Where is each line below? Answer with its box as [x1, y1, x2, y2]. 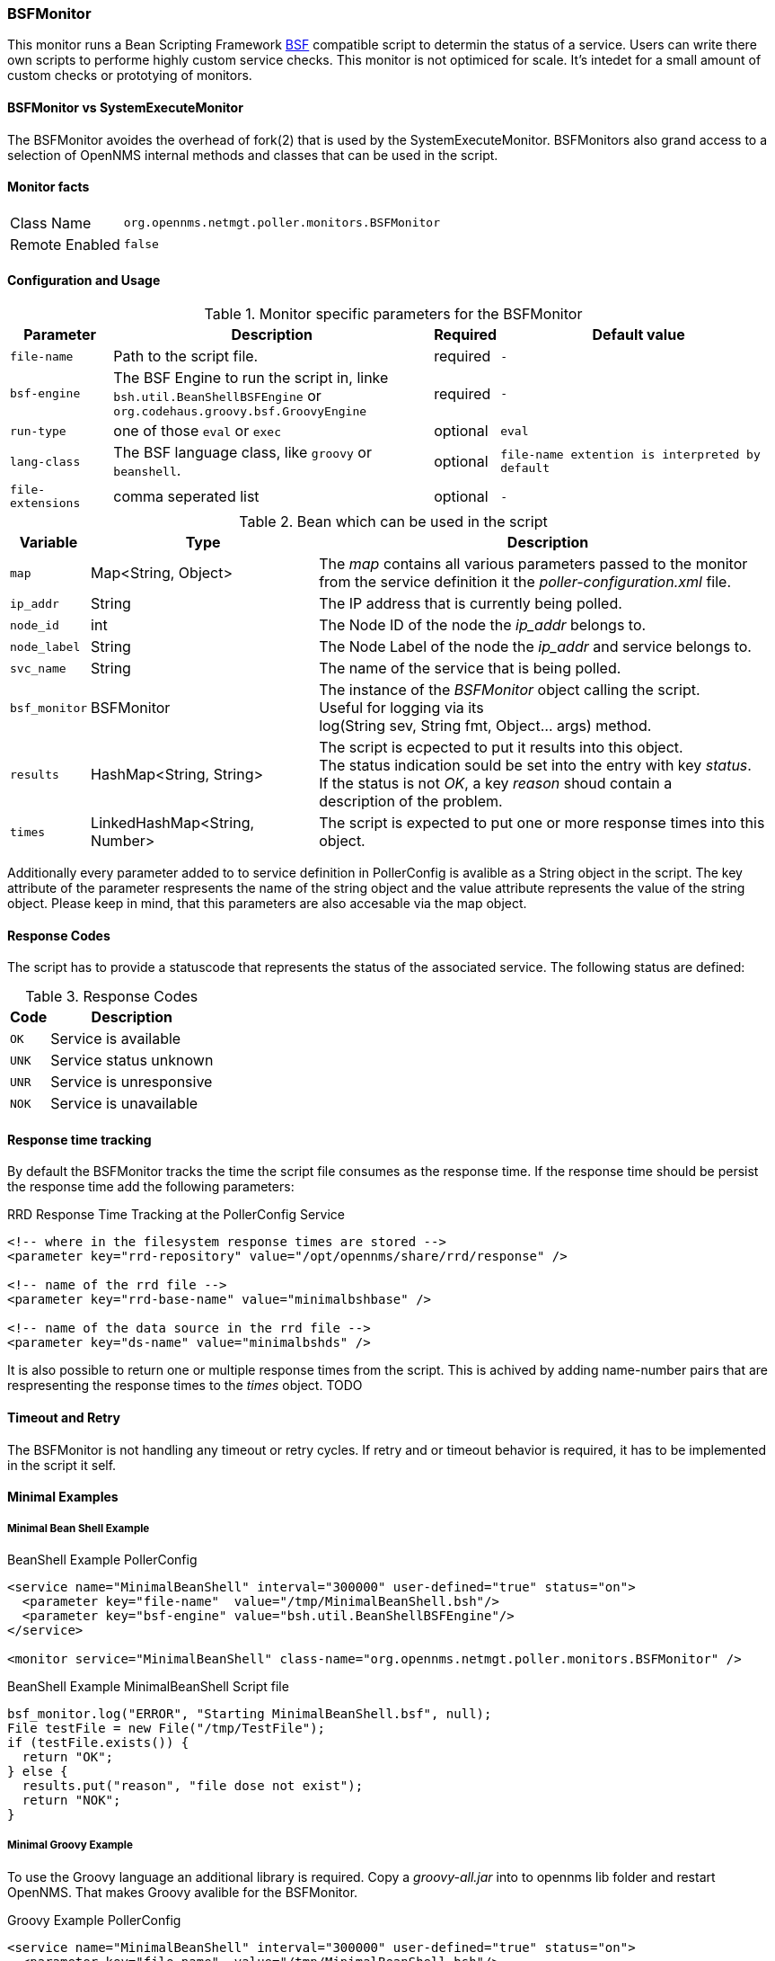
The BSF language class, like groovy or [113, 443, 372, 462]
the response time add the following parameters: [7, 1179, 295, 1195]
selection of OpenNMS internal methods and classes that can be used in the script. [7, 147, 498, 163]
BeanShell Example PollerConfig [7, 1552, 198, 1568]
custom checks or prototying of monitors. [7, 67, 252, 84]
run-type [10, 423, 66, 438]
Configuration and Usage [7, 272, 161, 289]
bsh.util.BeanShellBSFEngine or [113, 387, 321, 406]
